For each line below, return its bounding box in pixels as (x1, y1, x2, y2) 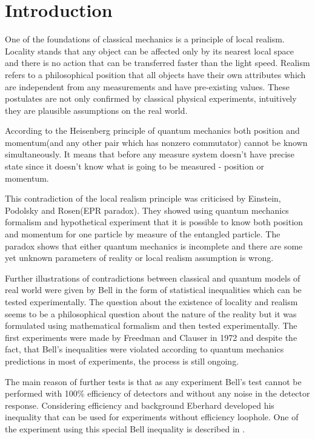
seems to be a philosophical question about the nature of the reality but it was (5, 307, 297, 320)
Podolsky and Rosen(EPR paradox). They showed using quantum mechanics (5, 203, 289, 216)
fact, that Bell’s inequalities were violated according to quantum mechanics (5, 343, 284, 355)
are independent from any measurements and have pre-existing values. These (5, 80, 290, 93)
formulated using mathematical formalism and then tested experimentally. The (5, 319, 297, 332)
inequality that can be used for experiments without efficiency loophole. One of (5, 411, 299, 423)
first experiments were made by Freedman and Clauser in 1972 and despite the (5, 331, 297, 343)
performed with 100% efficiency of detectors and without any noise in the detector (5, 387, 310, 400)
